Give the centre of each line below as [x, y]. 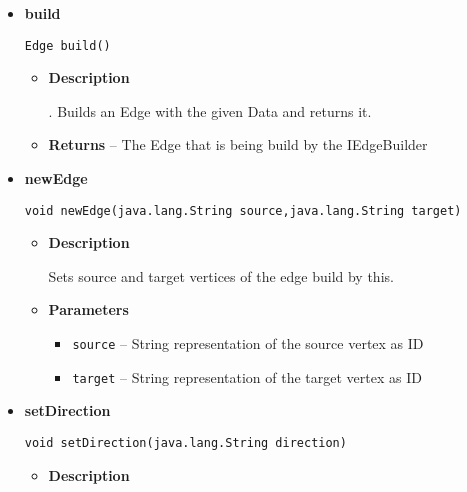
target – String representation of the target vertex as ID [247, 376]
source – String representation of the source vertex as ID [248, 343]
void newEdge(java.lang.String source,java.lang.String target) [243, 210]
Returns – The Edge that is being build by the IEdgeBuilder [238, 144]
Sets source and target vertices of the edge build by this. [221, 275]
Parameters [88, 309]
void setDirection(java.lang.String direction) [185, 442]
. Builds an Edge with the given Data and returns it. [210, 110]
